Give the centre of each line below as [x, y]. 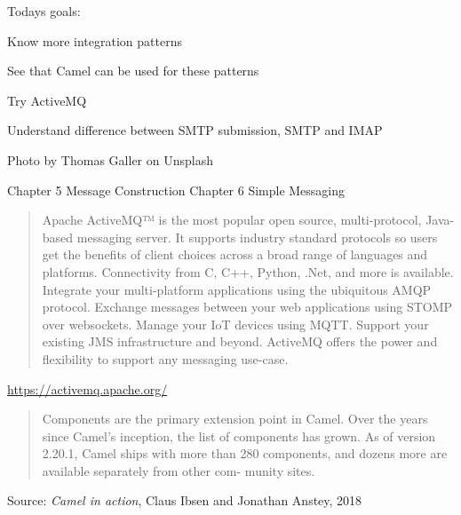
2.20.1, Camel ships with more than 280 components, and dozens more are [245, 453]
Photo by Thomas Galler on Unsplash [110, 159]
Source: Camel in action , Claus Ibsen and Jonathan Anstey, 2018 [185, 500]
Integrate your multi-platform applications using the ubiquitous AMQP [237, 289]
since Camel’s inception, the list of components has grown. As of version [239, 436]
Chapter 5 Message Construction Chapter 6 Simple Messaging [176, 190]
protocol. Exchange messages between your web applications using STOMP [247, 307]
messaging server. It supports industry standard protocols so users [257, 237]
